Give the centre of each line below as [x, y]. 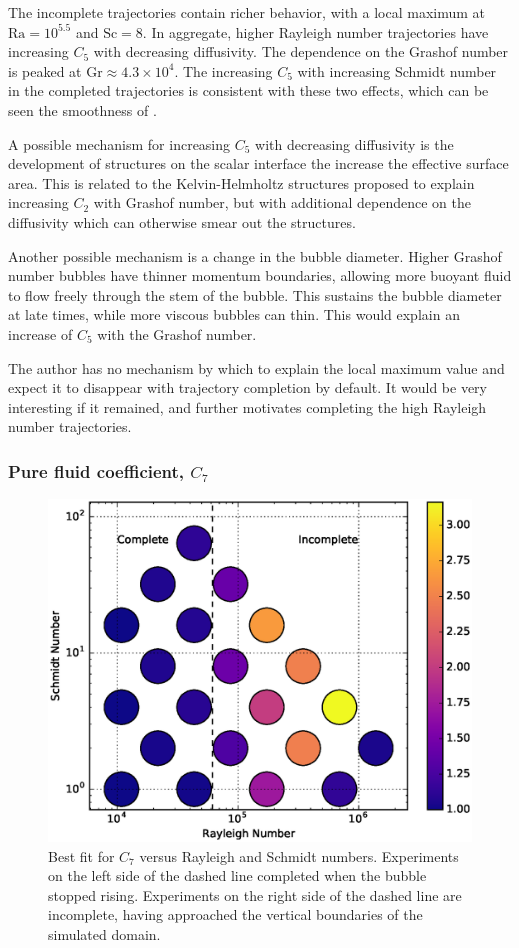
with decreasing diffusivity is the [354, 143]
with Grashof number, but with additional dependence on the [282, 202]
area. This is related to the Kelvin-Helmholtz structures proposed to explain [241, 182]
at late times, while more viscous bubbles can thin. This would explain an [234, 314]
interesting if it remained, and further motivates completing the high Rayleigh [247, 406]
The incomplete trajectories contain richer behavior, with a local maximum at [247, 12]
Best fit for [81, 855]
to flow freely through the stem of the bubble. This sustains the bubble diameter [255, 294]
